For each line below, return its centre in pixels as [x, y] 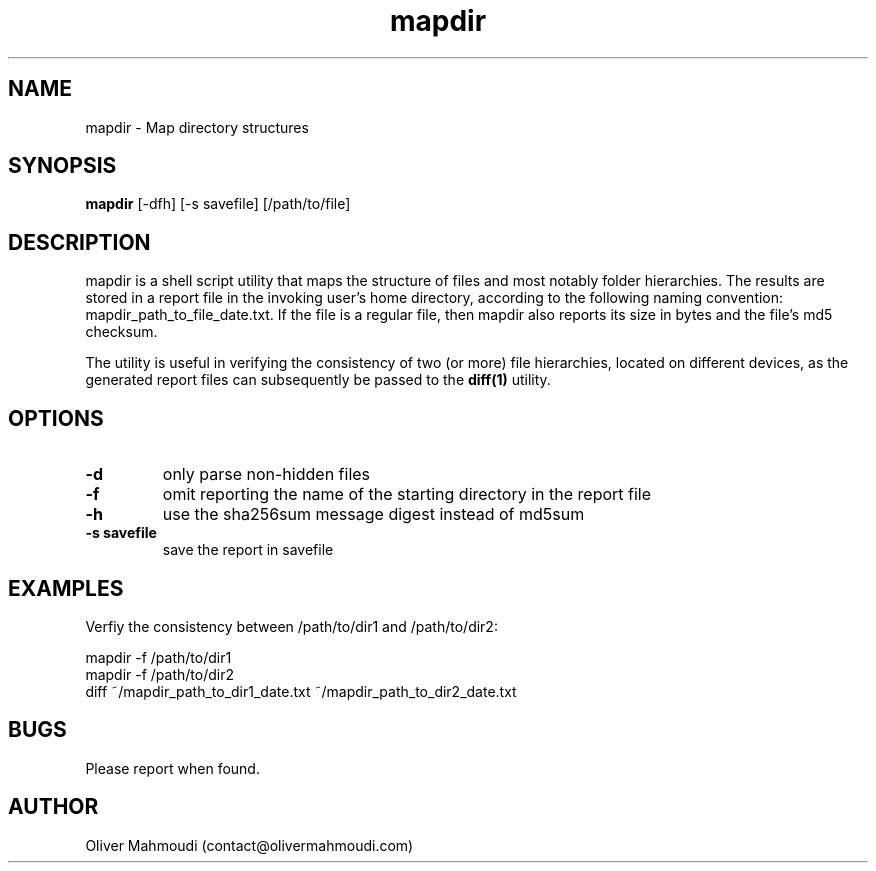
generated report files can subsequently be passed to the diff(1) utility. [318, 380]
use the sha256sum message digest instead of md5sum [373, 514]
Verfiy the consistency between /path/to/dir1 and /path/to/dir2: [291, 626]
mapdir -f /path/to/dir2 [159, 674]
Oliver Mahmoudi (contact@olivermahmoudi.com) [249, 845]
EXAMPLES [66, 588]
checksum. [121, 332]
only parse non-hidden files [266, 474]
